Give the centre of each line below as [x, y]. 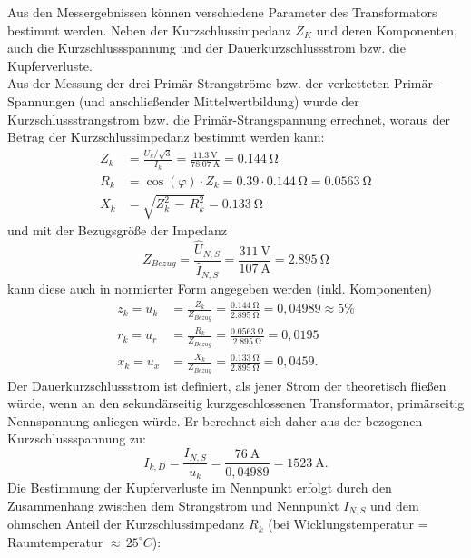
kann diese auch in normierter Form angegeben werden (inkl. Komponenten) [220, 289]
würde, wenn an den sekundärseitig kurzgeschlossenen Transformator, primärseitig [236, 403]
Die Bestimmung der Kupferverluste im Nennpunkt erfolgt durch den [200, 487]
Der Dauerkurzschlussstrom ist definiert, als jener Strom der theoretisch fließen [227, 385]
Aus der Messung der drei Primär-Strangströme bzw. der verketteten [199, 83]
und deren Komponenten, [387, 30]
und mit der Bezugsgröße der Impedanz [117, 230]
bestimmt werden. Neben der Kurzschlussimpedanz [149, 30]
